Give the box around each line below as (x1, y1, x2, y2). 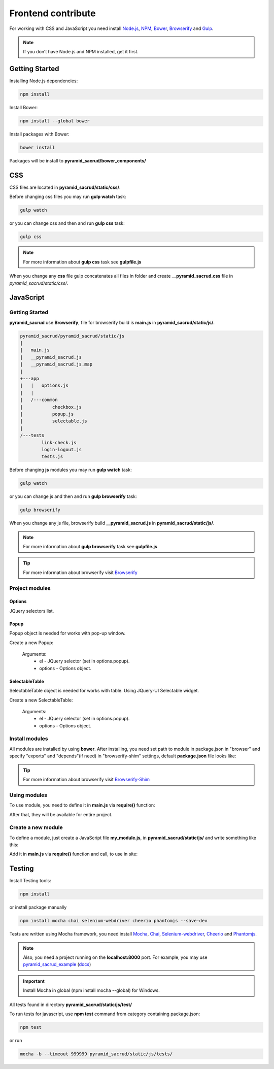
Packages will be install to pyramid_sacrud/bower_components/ (9, 158, 147, 164)
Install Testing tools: (9, 878, 51, 884)
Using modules (9, 791, 48, 798)
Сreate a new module (9, 824, 63, 831)
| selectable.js (20, 418, 87, 424)
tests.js (41, 454, 63, 459)
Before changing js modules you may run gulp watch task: (9, 467, 132, 473)
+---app (20, 376, 39, 382)
